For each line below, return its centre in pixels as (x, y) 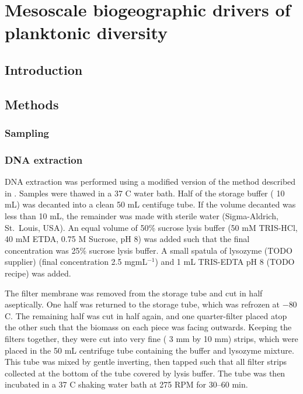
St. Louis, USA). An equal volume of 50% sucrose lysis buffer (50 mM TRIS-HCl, (151, 227)
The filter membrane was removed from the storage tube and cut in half (134, 293)
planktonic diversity (86, 32)
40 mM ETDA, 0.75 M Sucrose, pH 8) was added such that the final (127, 239)
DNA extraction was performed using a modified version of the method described (150, 182)
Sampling (27, 133)
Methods (32, 104)
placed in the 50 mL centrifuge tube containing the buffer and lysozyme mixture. (149, 350)
